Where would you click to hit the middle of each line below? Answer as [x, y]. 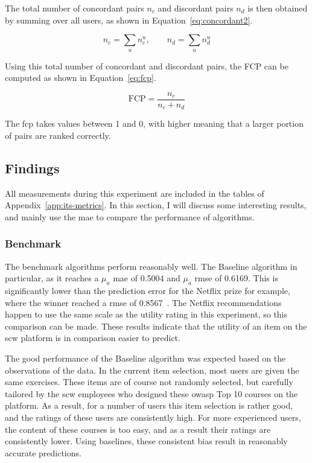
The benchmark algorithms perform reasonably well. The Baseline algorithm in [151, 266]
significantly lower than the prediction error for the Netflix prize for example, [148, 291]
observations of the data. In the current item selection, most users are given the [152, 370]
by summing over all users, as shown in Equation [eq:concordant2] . [129, 20]
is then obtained [278, 8]
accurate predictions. [43, 452]
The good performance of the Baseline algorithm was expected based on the [145, 358]
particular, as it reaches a [52, 278]
